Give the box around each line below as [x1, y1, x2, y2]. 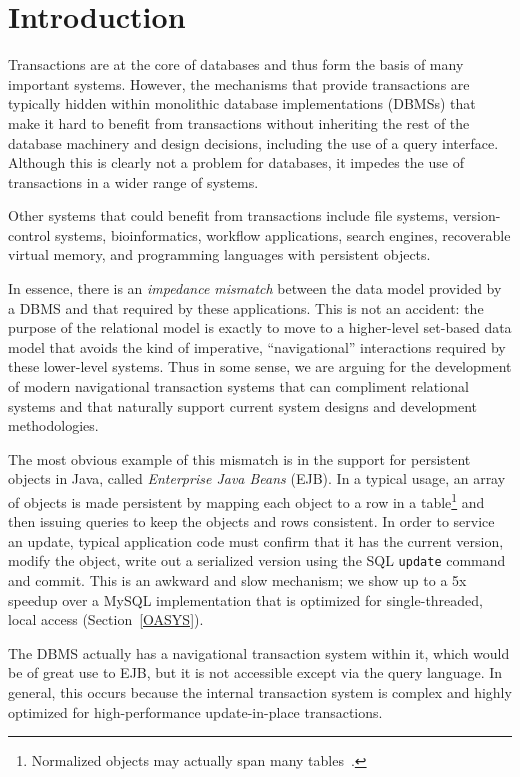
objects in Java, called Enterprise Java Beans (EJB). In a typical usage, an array [8, 468, 506, 489]
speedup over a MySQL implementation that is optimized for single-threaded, [8, 589, 484, 610]
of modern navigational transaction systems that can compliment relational [8, 376, 469, 397]
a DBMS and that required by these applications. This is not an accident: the [8, 297, 484, 318]
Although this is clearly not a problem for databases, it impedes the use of [8, 152, 464, 173]
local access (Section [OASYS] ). [8, 609, 204, 630]
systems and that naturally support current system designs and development [8, 395, 477, 416]
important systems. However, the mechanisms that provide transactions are [8, 73, 470, 94]
